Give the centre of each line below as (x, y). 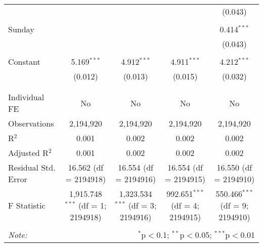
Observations (31, 123)
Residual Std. (32, 167)
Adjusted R (28, 153)
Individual (26, 97)
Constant (24, 61)
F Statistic (27, 205)
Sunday (21, 29)
